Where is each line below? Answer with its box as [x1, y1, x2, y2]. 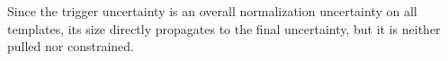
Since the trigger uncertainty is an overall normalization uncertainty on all [7, 2, 417, 20]
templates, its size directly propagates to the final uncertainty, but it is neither [7, 19, 441, 38]
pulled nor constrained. [7, 37, 134, 56]
